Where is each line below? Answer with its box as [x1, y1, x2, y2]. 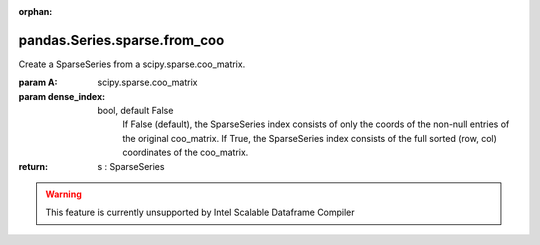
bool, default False [97, 105, 174, 117]
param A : [18, 76, 58, 89]
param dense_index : [18, 90, 105, 102]
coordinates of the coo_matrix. [122, 146, 249, 159]
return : [18, 160, 49, 172]
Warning [45, 188, 82, 200]
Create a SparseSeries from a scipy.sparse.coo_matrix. [18, 58, 246, 70]
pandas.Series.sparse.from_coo [18, 31, 225, 49]
